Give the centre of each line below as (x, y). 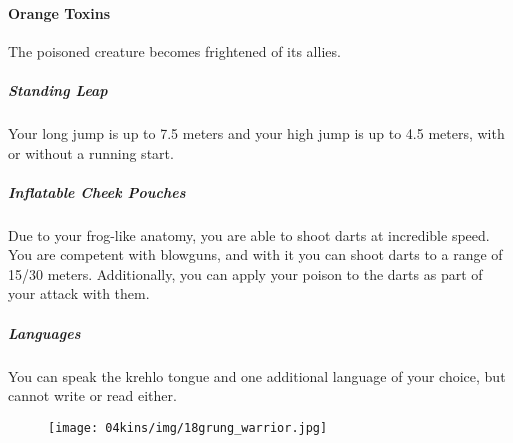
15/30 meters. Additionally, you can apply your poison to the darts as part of (245, 273)
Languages (44, 332)
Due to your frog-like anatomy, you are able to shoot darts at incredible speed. (249, 234)
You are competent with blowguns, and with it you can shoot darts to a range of (255, 254)
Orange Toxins (59, 12)
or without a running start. (91, 152)
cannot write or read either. (92, 395)
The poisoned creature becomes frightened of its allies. (174, 50)
